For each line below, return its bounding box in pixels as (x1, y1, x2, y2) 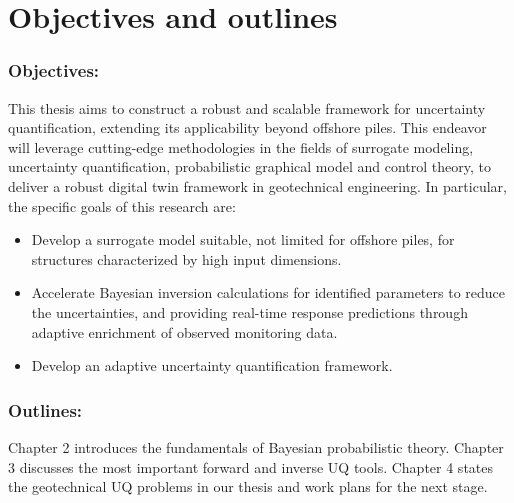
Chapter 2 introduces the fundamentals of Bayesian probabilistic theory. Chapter (8, 436, 504, 457)
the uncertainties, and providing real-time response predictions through (31, 301, 468, 322)
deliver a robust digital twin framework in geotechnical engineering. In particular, (8, 175, 507, 196)
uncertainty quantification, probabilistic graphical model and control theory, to (8, 156, 491, 177)
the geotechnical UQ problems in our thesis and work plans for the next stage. (8, 476, 488, 497)
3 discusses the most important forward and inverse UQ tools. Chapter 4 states (8, 456, 494, 477)
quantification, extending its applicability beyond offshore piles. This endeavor (8, 117, 487, 138)
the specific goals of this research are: (8, 195, 236, 216)
